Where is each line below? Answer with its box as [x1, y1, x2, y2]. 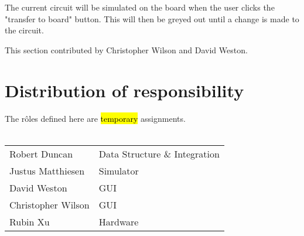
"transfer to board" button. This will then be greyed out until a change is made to [5, 12, 299, 25]
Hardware [98, 214, 139, 228]
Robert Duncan [9, 146, 73, 160]
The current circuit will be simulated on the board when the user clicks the [5, 1, 275, 13]
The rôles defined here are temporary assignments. [5, 112, 186, 124]
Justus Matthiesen [9, 163, 85, 177]
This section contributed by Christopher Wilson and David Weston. [5, 43, 248, 56]
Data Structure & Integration [98, 146, 220, 160]
